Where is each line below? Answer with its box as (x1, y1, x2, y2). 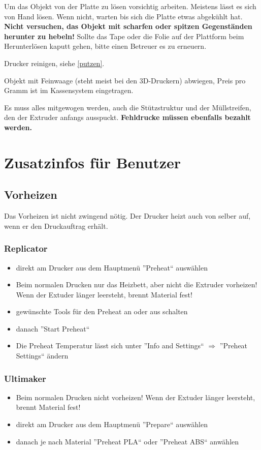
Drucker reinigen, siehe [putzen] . (4, 57, 105, 68)
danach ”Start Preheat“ (16, 323, 90, 334)
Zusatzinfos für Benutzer (4, 152, 181, 172)
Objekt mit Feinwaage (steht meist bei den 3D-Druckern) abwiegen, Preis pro (4, 75, 246, 85)
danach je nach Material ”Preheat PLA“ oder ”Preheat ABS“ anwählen (16, 436, 239, 446)
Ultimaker (4, 372, 46, 384)
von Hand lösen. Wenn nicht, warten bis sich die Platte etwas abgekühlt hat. (4, 11, 243, 21)
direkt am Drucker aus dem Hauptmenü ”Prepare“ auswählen (16, 419, 208, 430)
